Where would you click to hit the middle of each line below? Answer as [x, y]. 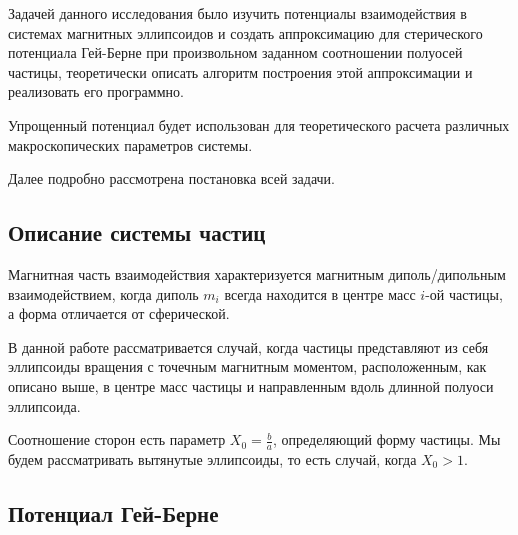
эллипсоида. [44, 405]
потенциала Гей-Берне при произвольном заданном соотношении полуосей [235, 52]
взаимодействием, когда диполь [103, 293]
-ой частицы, [464, 293]
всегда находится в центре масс [320, 293]
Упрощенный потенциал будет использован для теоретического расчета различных [259, 124]
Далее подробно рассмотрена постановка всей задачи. [171, 178]
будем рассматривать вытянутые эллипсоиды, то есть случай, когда [212, 458]
